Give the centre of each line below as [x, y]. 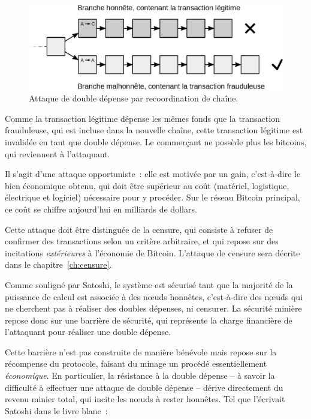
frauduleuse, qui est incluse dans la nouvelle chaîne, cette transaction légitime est [154, 130]
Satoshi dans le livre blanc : [56, 410]
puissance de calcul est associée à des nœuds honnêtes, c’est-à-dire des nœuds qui [154, 296]
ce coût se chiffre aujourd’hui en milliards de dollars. [101, 209]
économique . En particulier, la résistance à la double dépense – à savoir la [140, 375]
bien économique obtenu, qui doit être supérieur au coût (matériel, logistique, [147, 185]
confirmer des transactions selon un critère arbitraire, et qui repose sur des [142, 241]
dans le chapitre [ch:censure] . [58, 264]
